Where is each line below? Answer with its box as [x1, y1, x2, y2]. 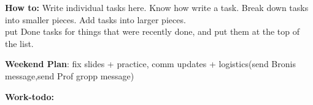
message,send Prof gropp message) [5, 69, 134, 82]
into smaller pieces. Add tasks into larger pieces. [5, 13, 186, 26]
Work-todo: [5, 90, 55, 103]
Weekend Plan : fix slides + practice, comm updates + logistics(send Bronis [5, 57, 296, 70]
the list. [5, 37, 34, 49]
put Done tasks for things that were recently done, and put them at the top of [5, 25, 300, 38]
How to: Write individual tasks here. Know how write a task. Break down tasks [5, 1, 309, 13]
